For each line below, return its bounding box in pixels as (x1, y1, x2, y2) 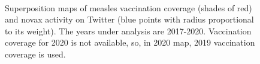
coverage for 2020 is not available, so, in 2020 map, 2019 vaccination (5, 36, 255, 49)
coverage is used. (5, 47, 66, 60)
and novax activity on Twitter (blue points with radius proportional (5, 13, 254, 25)
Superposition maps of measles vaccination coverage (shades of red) (5, 1, 252, 14)
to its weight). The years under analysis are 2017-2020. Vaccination (5, 24, 252, 37)
